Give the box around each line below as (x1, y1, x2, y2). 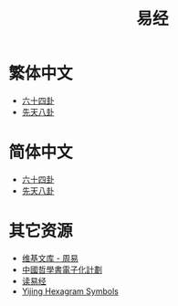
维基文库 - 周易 (21, 252, 79, 263)
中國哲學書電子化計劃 (21, 264, 102, 275)
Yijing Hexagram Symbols (21, 285, 120, 297)
